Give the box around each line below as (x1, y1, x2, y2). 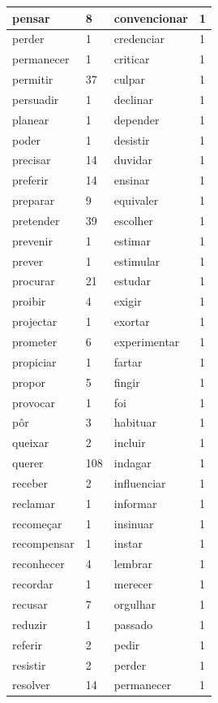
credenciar (113, 30, 165, 47)
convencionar (113, 9, 188, 26)
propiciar (12, 353, 57, 370)
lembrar (113, 555, 152, 572)
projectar (12, 313, 58, 330)
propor (12, 373, 45, 390)
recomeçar (12, 514, 62, 532)
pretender (12, 211, 60, 228)
